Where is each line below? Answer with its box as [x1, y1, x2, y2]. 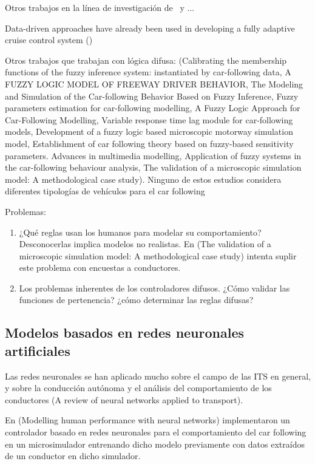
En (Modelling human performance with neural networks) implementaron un [5, 414, 290, 426]
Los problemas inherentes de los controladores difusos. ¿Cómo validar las [19, 281, 290, 294]
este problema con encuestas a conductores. [19, 261, 181, 274]
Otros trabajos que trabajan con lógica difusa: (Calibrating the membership [5, 53, 287, 66]
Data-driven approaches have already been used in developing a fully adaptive [5, 21, 295, 34]
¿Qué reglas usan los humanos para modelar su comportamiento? [19, 225, 262, 238]
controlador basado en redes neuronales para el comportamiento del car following [5, 426, 307, 438]
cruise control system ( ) [5, 33, 93, 46]
